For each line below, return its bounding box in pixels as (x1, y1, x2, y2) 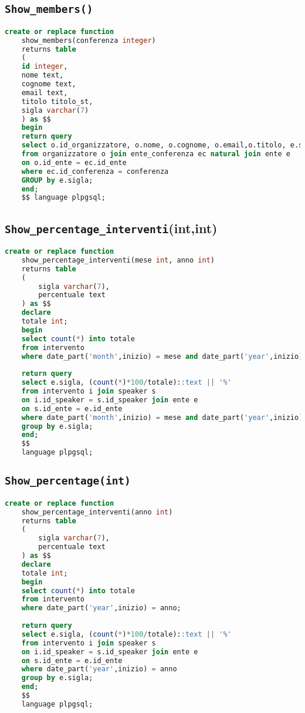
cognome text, (21, 80, 76, 89)
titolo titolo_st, (21, 97, 93, 106)
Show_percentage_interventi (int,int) (5, 218, 218, 237)
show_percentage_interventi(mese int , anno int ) (21, 255, 215, 264)
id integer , (21, 62, 68, 71)
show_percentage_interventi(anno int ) (21, 507, 173, 516)
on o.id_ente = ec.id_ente (21, 158, 127, 167)
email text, (21, 88, 68, 97)
